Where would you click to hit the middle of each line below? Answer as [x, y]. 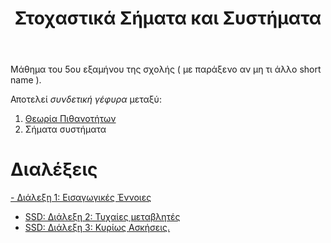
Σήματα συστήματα [65, 129]
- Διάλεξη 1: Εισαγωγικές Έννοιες [81, 198]
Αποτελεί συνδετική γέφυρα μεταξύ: [86, 99]
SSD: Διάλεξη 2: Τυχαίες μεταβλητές [102, 217]
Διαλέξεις [54, 169]
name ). [26, 80]
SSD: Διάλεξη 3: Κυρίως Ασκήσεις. [97, 228]
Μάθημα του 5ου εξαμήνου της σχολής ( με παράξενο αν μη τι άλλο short [166, 69]
